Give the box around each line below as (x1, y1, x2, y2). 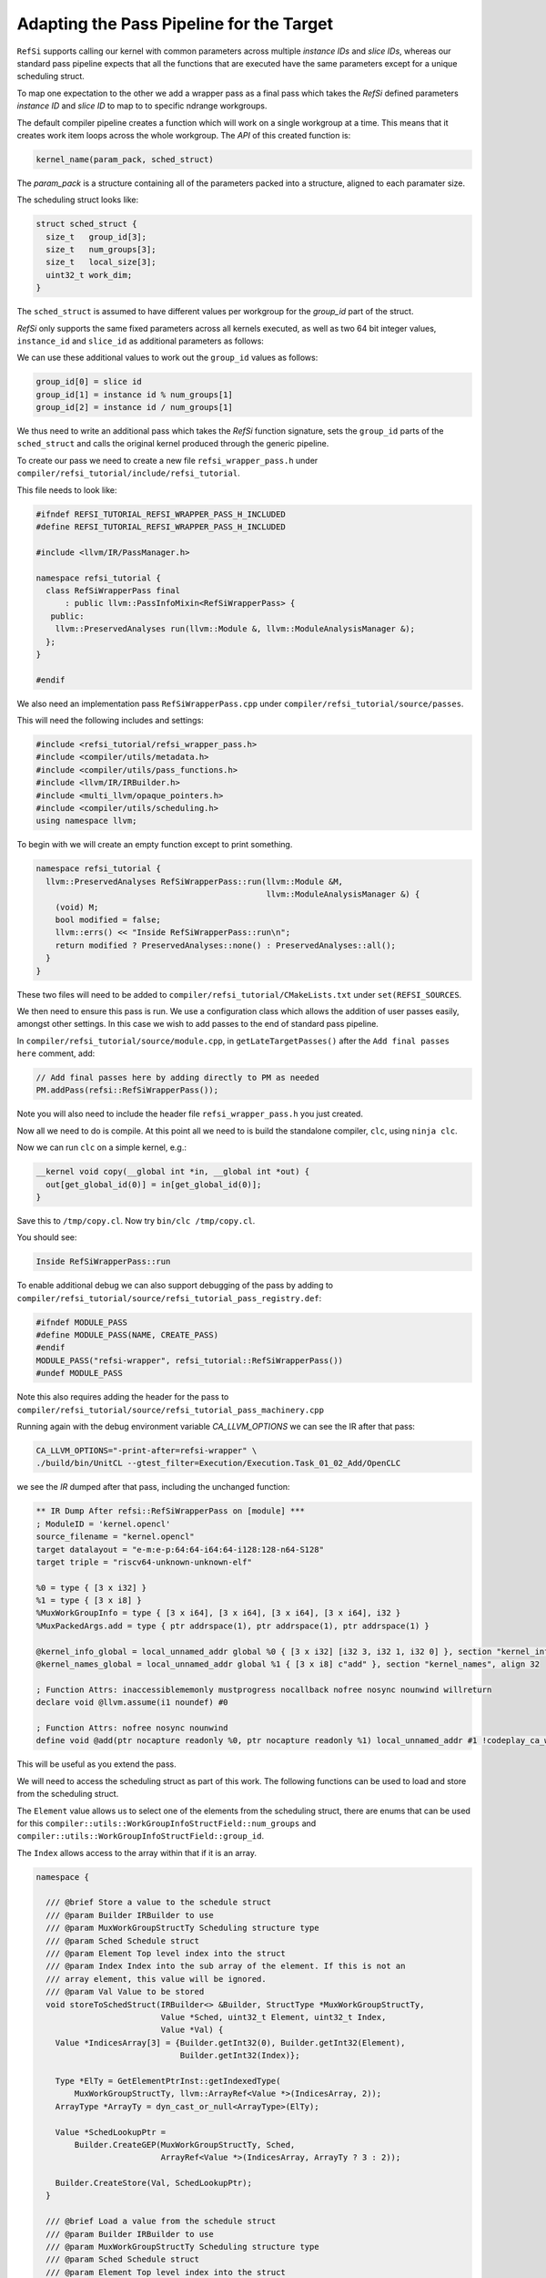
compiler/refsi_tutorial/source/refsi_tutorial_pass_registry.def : (16, 1292, 322, 1303)
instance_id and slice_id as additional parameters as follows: (16, 335, 264, 346)
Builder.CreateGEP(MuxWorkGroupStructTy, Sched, (74, 2139, 296, 2150)
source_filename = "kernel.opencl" (35, 1532, 195, 1542)
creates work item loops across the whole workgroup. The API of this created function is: (16, 129, 351, 140)
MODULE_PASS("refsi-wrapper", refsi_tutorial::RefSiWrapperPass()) (35, 1355, 344, 1366)
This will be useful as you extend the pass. (16, 1759, 177, 1770)
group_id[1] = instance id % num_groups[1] (35, 389, 234, 400)
